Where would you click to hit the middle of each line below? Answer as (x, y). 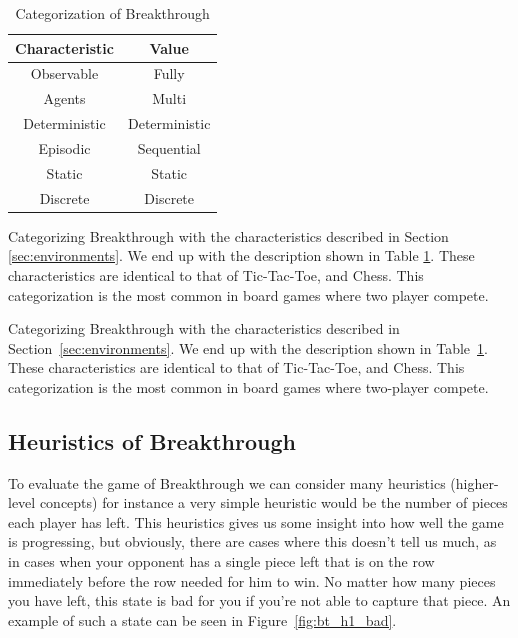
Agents (64, 98)
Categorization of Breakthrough (112, 13)
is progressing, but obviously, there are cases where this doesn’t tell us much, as (252, 541)
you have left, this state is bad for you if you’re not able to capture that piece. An (259, 600)
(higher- (474, 482)
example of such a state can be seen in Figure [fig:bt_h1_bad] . (202, 619)
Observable (64, 73)
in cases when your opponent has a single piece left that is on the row (221, 561)
